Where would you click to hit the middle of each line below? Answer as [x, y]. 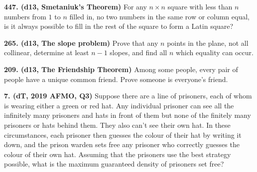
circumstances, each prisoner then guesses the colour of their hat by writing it [123, 134]
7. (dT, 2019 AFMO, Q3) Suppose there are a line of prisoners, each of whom [128, 96]
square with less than [200, 6]
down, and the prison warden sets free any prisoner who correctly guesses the [122, 144]
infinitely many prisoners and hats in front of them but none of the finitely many [128, 115]
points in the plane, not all [208, 43]
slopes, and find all [138, 52]
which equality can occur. [214, 52]
